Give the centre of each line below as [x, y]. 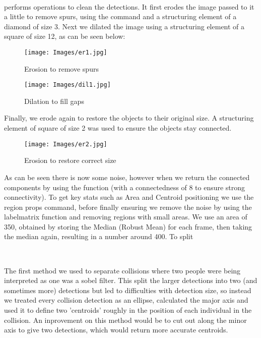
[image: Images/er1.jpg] [66, 52]
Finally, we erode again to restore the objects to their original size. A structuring [129, 118]
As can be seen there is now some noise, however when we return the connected [127, 177]
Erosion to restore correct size [70, 160]
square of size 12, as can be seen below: [65, 36]
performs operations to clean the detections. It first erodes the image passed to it [129, 6]
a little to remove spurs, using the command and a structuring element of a [120, 16]
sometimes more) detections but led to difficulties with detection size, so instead [128, 290]
